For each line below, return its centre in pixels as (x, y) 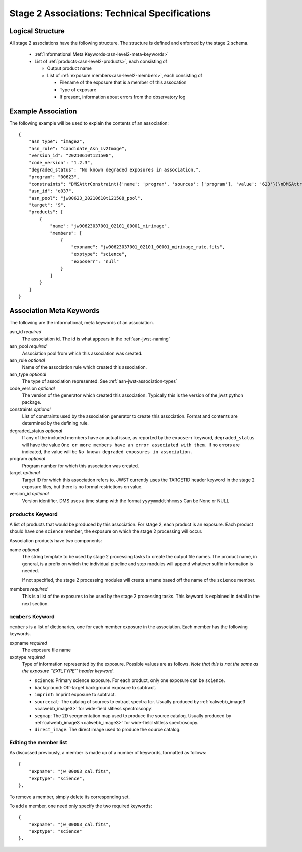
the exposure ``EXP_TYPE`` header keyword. (68, 671)
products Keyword (33, 514)
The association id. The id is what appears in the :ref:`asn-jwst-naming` (96, 339)
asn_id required (25, 332)
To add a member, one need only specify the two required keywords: (81, 806)
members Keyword (32, 616)
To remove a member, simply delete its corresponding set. (70, 797)
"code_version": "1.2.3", (61, 163)
